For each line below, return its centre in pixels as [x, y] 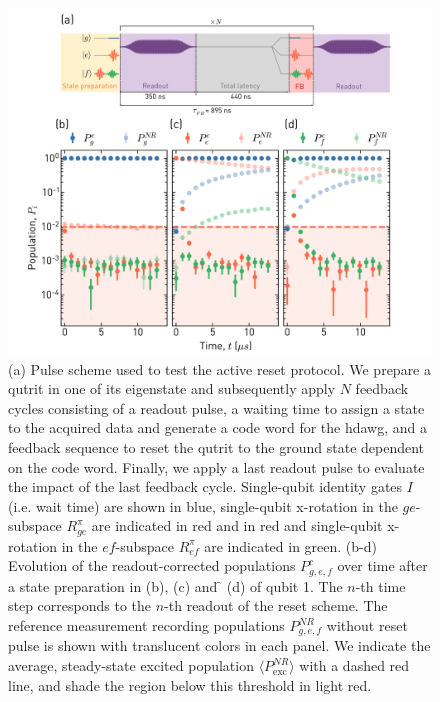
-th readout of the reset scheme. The [276, 605]
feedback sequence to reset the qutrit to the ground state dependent [216, 446]
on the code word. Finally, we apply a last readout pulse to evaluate [216, 466]
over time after [382, 565]
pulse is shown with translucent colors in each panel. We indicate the [219, 645]
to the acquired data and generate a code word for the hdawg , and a [218, 427]
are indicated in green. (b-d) [290, 545]
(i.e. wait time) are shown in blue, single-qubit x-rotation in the [203, 505]
